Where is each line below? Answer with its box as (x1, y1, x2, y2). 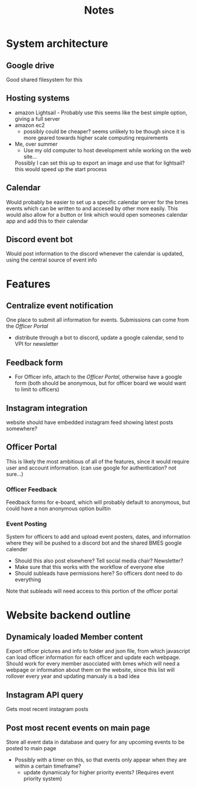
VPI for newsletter (14, 340, 59, 348)
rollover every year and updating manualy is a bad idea (6, 673, 140, 680)
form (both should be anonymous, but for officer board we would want (14, 379, 186, 387)
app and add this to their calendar (6, 217, 88, 224)
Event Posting (6, 520, 47, 528)
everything (14, 576, 41, 583)
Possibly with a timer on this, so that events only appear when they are (14, 756, 187, 764)
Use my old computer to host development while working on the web (23, 146, 192, 154)
